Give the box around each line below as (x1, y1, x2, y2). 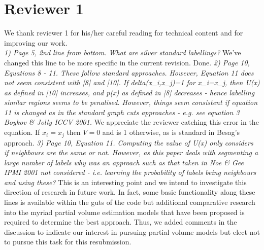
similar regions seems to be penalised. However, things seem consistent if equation (4, 97, 258, 108)
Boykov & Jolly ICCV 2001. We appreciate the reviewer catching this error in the (4, 117, 259, 127)
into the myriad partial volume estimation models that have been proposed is (4, 206, 245, 217)
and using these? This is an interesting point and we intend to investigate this (4, 176, 247, 187)
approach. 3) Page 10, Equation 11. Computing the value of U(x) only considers (4, 137, 253, 148)
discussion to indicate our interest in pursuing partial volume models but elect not (4, 226, 260, 237)
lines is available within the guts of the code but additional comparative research (4, 197, 255, 207)
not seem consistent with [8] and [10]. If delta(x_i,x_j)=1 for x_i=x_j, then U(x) (4, 77, 260, 88)
